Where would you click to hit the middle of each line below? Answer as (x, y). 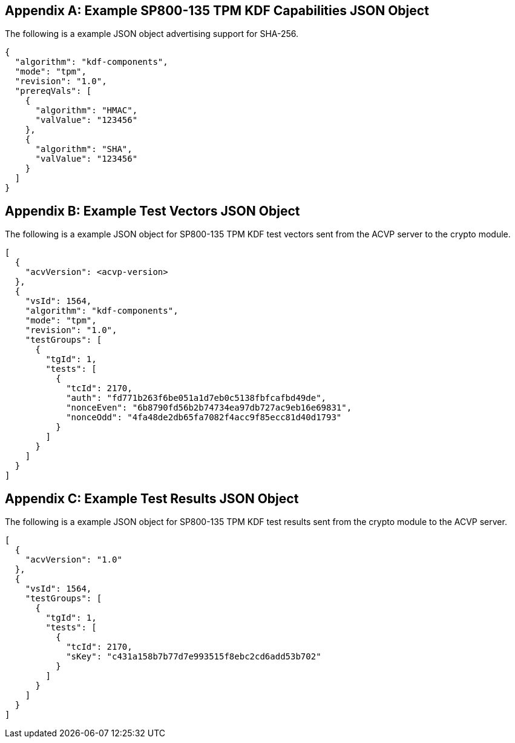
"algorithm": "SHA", (84, 149)
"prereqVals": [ (53, 91)
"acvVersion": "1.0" (74, 560)
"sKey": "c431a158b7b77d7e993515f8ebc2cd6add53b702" (194, 657)
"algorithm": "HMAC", (87, 111)
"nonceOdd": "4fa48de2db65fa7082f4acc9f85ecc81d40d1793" (204, 418)
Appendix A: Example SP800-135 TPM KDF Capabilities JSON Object (217, 11)
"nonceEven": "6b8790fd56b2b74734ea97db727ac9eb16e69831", (209, 408)
